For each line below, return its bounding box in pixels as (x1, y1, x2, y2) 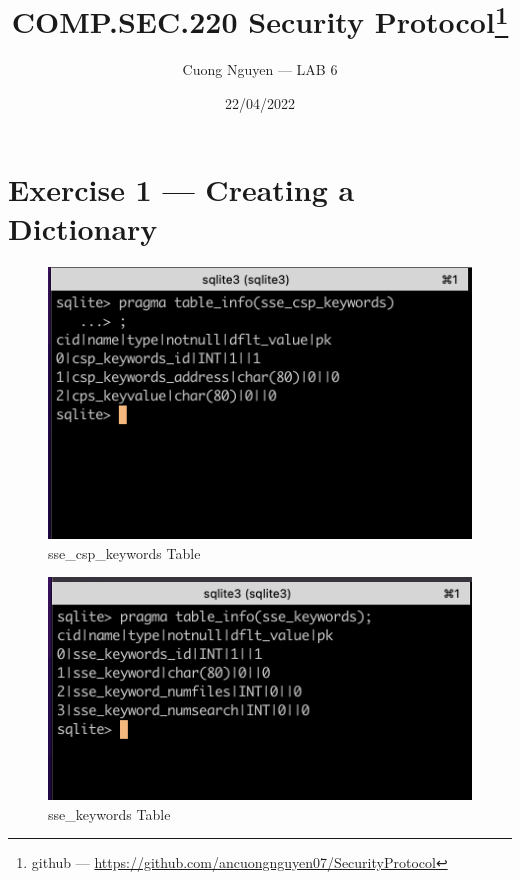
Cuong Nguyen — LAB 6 (182, 59, 338, 80)
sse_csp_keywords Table (48, 542, 201, 563)
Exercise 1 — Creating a (8, 168, 355, 209)
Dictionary (8, 207, 158, 248)
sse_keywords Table (48, 803, 171, 824)
